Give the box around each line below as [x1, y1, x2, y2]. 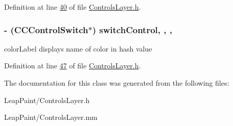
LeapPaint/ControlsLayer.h [4, 94, 90, 105]
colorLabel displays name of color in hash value [4, 43, 152, 54]
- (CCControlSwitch [4, 23, 88, 36]
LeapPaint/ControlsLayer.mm [4, 112, 98, 122]
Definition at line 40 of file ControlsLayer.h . [4, 2, 141, 12]
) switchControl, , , [92, 23, 172, 36]
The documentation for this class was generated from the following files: [4, 78, 229, 88]
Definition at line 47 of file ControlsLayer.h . [4, 60, 141, 71]
